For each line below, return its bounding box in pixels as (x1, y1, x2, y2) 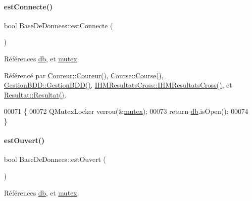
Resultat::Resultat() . (4, 89, 66, 100)
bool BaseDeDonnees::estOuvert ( (4, 154, 106, 164)
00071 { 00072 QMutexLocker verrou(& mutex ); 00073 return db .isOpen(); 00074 (4, 106, 249, 116)
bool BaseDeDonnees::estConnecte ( (4, 20, 113, 30)
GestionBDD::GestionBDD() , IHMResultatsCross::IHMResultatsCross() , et (4, 80, 232, 90)
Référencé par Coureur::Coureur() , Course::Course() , (4, 70, 164, 80)
